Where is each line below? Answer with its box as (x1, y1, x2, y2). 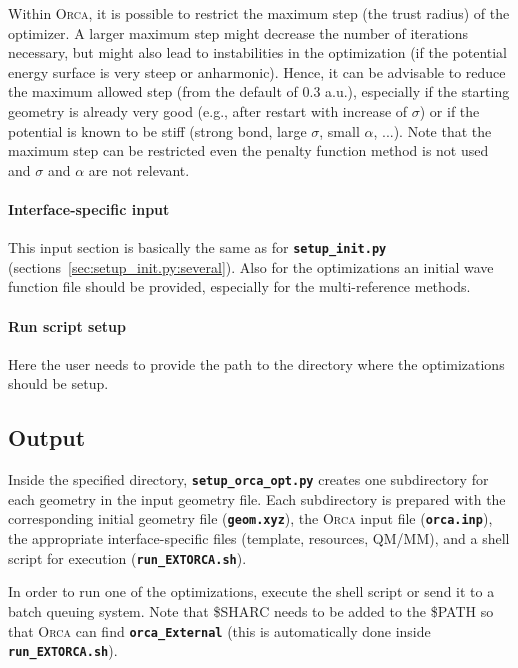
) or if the (419, 100, 480, 121)
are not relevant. (88, 159, 190, 180)
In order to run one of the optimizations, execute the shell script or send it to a (8, 581, 495, 602)
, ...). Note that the (373, 120, 492, 141)
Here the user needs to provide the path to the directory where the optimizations (8, 353, 505, 374)
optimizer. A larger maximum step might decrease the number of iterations (8, 22, 469, 43)
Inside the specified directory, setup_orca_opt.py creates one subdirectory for (8, 469, 489, 490)
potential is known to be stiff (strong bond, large (8, 120, 307, 141)
